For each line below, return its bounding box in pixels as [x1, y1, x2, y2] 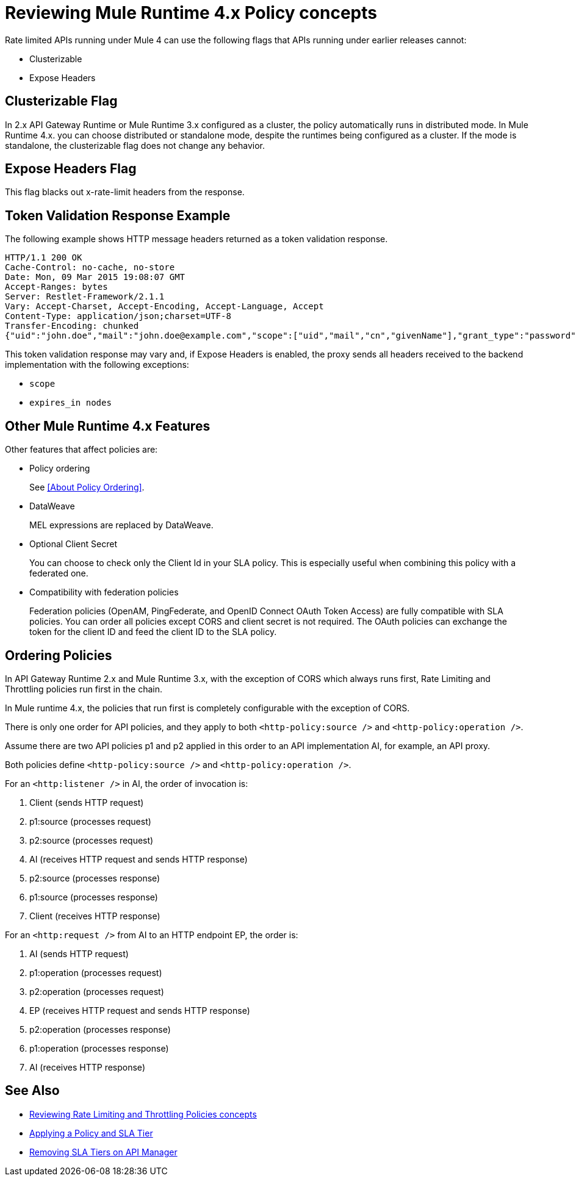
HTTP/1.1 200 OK [5, 253, 82, 263]
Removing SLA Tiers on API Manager [29, 1146, 178, 1157]
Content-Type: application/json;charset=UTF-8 [5, 311, 231, 321]
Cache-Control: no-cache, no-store [5, 262, 175, 273]
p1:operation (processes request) [29, 967, 162, 978]
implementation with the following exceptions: [5, 359, 189, 370]
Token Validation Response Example [5, 207, 231, 223]
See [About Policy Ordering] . [29, 482, 145, 493]
